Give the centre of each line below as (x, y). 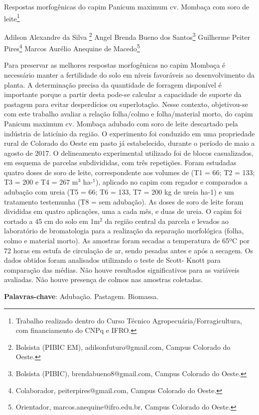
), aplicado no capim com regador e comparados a (172, 182)
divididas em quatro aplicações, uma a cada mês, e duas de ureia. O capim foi (123, 211)
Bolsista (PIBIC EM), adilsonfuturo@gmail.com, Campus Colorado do (123, 347)
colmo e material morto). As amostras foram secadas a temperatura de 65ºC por (127, 241)
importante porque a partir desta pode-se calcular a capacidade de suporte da (123, 94)
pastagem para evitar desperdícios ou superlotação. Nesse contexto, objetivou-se (126, 104)
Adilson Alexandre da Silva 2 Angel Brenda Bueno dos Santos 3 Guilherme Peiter (127, 36)
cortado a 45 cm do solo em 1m (52, 221)
